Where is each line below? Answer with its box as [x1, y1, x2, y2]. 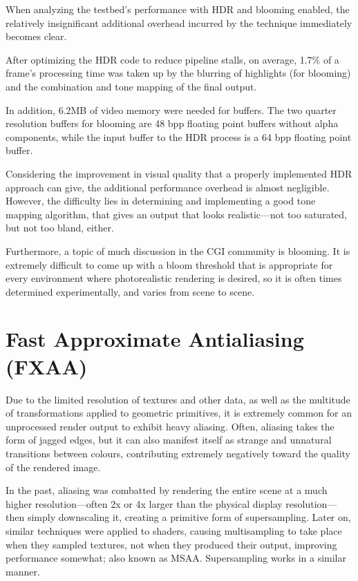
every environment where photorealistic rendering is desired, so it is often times [6, 271, 342, 285]
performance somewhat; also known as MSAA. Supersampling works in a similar [6, 551, 346, 565]
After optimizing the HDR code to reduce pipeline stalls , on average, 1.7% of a [6, 52, 339, 66]
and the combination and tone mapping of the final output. [6, 79, 257, 93]
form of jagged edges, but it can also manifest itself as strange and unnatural [6, 432, 332, 447]
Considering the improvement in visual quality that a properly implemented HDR [6, 166, 352, 180]
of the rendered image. [6, 459, 101, 474]
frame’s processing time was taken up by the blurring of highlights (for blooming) [6, 66, 351, 80]
